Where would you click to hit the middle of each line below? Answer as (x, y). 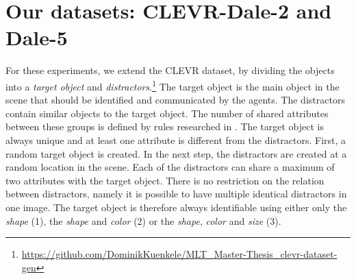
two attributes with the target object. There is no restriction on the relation (165, 180)
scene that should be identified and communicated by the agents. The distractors (175, 100)
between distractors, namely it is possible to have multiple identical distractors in (176, 194)
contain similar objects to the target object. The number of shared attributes (167, 113)
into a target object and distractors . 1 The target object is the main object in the (173, 85)
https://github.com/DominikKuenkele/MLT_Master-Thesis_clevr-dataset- (179, 254)
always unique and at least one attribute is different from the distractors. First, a (176, 139)
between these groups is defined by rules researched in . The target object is (165, 126)
